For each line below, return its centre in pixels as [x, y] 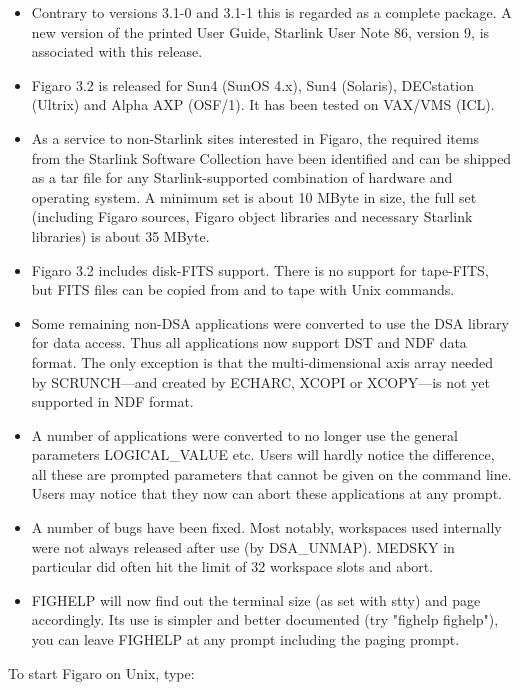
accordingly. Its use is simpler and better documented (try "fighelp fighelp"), [265, 619]
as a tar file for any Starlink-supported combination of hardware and [242, 177]
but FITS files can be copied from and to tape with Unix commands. [243, 289]
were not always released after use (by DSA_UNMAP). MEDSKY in [243, 546]
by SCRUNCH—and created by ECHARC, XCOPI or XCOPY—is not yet [260, 381]
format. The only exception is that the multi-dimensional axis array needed [262, 361]
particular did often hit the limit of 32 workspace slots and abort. [232, 566]
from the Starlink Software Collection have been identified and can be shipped [271, 157]
